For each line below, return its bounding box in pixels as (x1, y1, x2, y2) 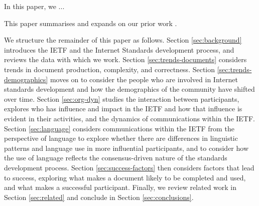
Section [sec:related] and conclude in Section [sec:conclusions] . (4, 191, 194, 202)
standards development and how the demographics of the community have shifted (4, 84, 255, 94)
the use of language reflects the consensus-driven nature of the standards (4, 152, 227, 163)
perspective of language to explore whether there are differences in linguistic (4, 133, 238, 143)
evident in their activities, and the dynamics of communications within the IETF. (4, 113, 255, 123)
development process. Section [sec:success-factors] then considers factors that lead (4, 162, 254, 172)
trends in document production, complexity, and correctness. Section (4, 64, 215, 74)
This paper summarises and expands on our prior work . (4, 18, 177, 28)
